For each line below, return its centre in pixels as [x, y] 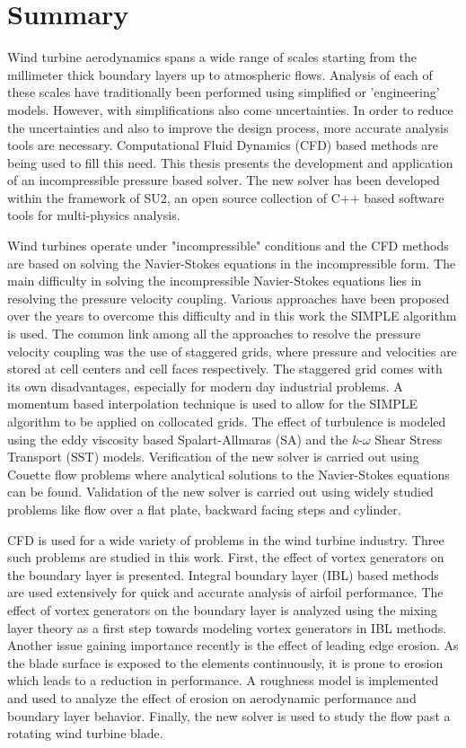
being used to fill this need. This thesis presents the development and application [230, 162]
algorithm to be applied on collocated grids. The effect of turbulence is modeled [227, 421]
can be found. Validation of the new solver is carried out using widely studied [220, 492]
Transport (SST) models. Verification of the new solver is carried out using [213, 457]
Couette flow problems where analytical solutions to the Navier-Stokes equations [229, 474]
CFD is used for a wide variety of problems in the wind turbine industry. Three [226, 539]
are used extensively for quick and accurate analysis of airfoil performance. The [225, 592]
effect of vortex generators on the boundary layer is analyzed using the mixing [222, 609]
